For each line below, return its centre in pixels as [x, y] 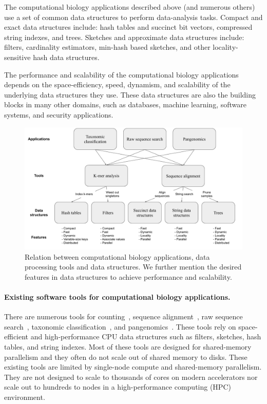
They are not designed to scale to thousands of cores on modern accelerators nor [131, 377]
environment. [25, 397]
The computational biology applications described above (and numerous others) [130, 7]
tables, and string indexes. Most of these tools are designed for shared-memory [128, 346]
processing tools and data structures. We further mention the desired [133, 267]
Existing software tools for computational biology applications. [117, 297]
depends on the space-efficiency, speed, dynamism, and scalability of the [117, 84]
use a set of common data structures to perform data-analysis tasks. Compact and [133, 17]
